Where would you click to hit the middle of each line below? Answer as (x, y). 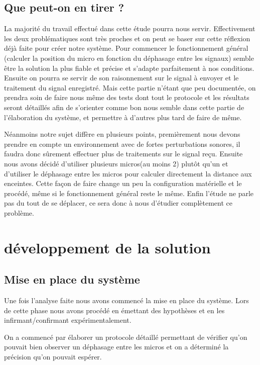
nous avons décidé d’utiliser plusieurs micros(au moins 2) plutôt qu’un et (116, 163)
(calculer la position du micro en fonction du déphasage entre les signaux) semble (129, 58)
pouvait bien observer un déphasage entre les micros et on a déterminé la (116, 347)
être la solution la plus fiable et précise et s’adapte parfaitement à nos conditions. (129, 68)
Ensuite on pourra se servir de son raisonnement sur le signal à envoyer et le (121, 78)
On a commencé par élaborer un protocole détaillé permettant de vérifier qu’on (126, 337)
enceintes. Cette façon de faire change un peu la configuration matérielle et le (123, 183)
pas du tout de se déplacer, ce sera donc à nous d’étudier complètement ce (118, 203)
